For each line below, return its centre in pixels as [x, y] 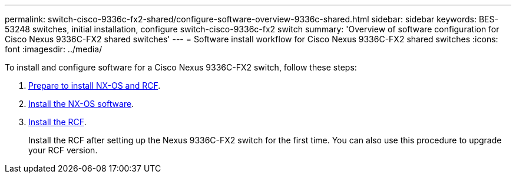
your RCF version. [63, 150]
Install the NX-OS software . [81, 104]
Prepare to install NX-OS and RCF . [95, 85]
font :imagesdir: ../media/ [54, 49]
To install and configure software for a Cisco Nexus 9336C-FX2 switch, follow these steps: [181, 67]
